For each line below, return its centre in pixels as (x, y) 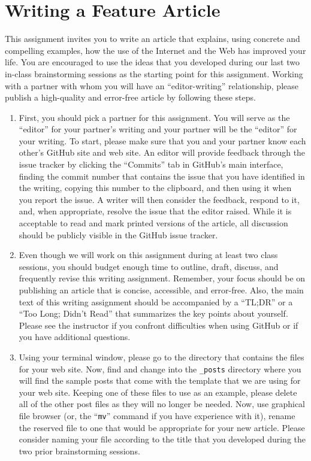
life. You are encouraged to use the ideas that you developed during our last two (152, 62)
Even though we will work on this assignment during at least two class (148, 255)
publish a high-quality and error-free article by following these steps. (130, 97)
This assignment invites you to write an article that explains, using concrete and (153, 39)
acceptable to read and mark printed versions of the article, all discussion (153, 223)
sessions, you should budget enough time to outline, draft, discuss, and (149, 266)
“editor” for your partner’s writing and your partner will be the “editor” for (158, 129)
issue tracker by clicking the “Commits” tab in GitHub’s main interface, (151, 164)
